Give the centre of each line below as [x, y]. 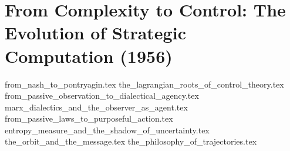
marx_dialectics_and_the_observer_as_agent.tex [96, 107]
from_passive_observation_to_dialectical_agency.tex [102, 95]
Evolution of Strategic [95, 33]
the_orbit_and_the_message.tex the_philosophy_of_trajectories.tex [131, 141]
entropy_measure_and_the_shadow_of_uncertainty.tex [107, 130]
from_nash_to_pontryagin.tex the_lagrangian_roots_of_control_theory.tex [144, 84]
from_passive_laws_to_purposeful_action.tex [89, 118]
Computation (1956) [89, 56]
